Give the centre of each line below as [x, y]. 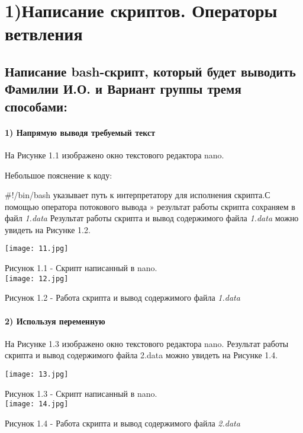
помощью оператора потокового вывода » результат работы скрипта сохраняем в [150, 206]
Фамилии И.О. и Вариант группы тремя [123, 89]
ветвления [44, 34]
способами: [36, 106]
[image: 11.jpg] [37, 249]
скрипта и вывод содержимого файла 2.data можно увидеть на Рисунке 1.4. [141, 355]
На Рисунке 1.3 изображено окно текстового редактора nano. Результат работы [147, 343]
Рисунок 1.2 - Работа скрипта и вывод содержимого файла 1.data [123, 297]
